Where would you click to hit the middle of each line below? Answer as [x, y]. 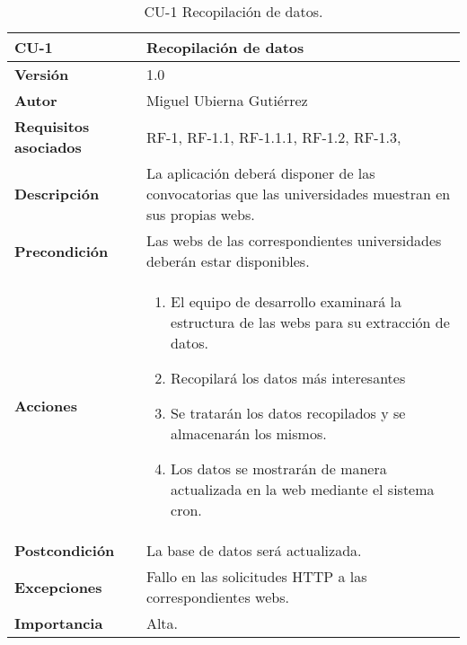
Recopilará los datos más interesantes [288, 378]
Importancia [59, 623]
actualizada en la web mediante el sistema [303, 489]
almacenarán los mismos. [249, 433]
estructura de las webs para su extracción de [310, 322]
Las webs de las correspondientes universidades [294, 240]
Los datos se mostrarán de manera [279, 468]
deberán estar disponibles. [228, 261]
